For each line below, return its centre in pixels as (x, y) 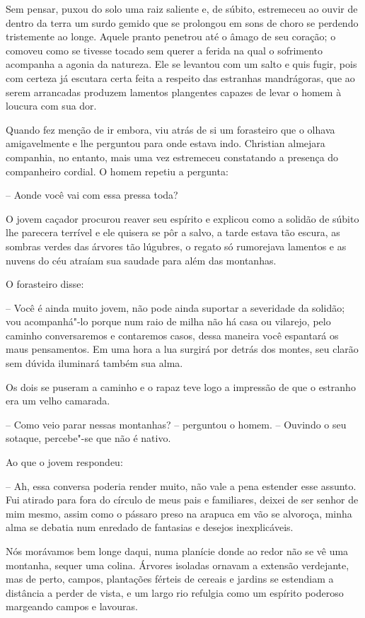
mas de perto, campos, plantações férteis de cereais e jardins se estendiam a (170, 579)
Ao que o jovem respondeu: (64, 462)
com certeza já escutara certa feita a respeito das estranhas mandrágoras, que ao (180, 77)
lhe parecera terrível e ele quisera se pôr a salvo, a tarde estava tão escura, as (173, 232)
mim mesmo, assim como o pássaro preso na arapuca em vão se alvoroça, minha (179, 513)
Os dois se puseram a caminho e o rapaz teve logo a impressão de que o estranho (181, 386)
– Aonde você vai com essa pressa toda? (92, 195)
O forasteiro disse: (45, 284)
